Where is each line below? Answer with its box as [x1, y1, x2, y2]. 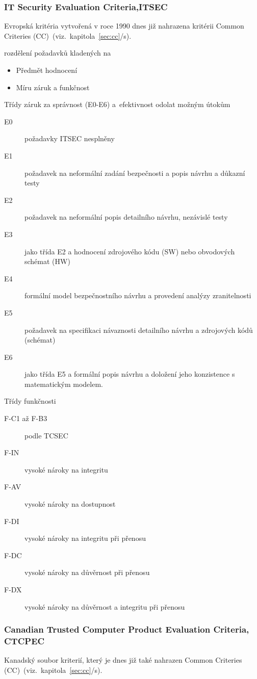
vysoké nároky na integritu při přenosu [24, 533, 146, 543]
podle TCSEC [24, 430, 68, 440]
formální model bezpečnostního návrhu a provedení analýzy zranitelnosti [24, 290, 251, 301]
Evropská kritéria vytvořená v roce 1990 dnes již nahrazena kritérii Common [4, 20, 244, 31]
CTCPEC [4, 635, 45, 647]
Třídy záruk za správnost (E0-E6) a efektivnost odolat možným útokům [4, 99, 230, 110]
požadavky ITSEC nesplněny [24, 133, 115, 144]
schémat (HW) [24, 256, 70, 267]
